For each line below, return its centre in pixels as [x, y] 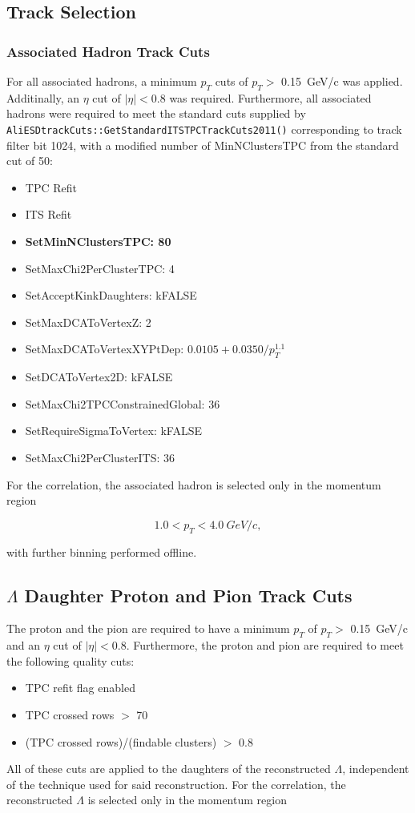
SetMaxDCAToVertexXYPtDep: [105, 349]
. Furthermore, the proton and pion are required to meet [265, 645]
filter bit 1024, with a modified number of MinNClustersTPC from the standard [203, 145]
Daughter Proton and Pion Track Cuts [188, 595]
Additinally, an [43, 97]
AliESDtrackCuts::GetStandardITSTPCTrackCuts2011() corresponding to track [204, 129]
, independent [376, 769]
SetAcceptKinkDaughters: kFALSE [111, 295]
